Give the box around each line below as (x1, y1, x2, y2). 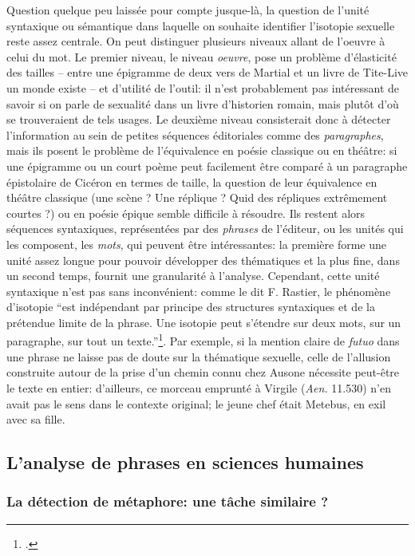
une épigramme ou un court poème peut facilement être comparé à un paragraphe (6, 157, 408, 174)
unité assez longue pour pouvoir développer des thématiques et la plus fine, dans (6, 251, 400, 268)
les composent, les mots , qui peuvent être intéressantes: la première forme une (6, 235, 387, 252)
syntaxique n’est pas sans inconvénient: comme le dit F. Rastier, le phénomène (6, 282, 391, 299)
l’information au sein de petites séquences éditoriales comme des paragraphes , (6, 126, 384, 143)
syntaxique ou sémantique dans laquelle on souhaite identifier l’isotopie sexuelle (6, 17, 395, 34)
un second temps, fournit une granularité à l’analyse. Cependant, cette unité (6, 267, 380, 284)
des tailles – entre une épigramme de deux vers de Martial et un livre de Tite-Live (6, 64, 409, 81)
